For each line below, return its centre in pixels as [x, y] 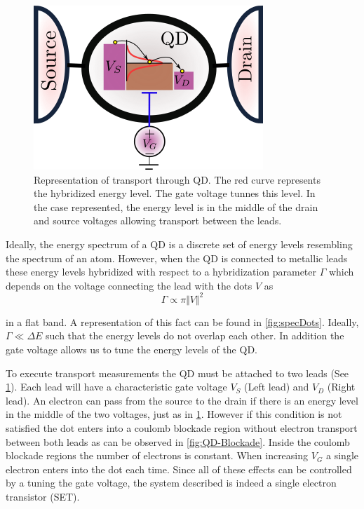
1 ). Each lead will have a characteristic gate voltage [116, 387]
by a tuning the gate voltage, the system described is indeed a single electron [171, 483]
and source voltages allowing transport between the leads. [158, 220]
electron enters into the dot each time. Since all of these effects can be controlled [179, 469]
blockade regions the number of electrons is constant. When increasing [157, 455]
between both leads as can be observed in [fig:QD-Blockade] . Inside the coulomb [178, 441]
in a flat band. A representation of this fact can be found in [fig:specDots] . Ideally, [182, 321]
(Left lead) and [277, 387]
